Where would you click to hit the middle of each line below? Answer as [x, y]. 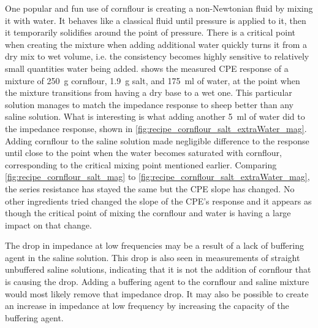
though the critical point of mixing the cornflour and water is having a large [148, 213]
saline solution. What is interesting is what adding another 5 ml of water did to [155, 116]
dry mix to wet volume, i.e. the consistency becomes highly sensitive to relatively [157, 56]
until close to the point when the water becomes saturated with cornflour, [143, 153]
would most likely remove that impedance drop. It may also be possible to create [157, 293]
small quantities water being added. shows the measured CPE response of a [147, 68]
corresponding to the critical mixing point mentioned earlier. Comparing [141, 164]
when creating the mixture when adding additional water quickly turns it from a [156, 44]
